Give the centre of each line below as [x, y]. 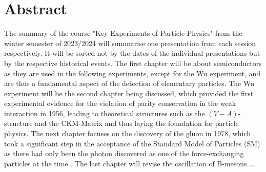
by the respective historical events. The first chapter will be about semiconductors [133, 63]
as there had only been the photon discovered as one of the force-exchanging [124, 153]
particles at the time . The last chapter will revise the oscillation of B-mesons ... [130, 163]
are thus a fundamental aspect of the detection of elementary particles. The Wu [129, 83]
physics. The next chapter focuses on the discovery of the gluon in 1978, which [128, 133]
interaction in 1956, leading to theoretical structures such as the [105, 113]
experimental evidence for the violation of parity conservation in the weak [120, 103]
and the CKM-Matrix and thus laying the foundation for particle [137, 123]
